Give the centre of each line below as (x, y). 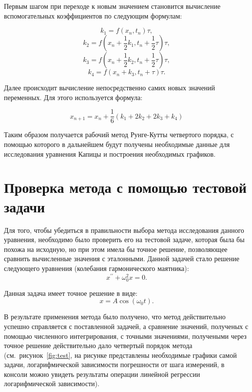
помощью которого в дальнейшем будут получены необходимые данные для (117, 144)
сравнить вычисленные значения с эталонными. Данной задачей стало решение (122, 258)
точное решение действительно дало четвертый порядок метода (98, 345)
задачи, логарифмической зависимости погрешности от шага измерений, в (114, 364)
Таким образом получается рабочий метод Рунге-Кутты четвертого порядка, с (119, 134)
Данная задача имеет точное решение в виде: (71, 293)
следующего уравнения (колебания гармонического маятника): (97, 268)
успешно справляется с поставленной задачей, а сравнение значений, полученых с (126, 326)
